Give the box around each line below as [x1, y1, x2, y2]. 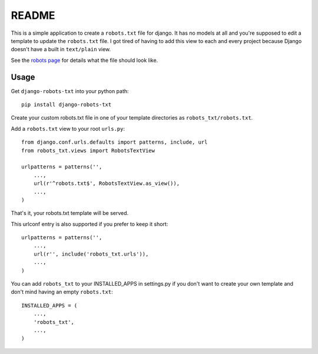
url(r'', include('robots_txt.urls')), [33, 250, 149, 257]
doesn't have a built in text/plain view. [11, 46, 111, 53]
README [11, 9, 55, 22]
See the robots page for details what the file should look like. [11, 57, 158, 64]
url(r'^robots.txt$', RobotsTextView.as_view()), [33, 180, 180, 187]
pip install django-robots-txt [21, 101, 112, 108]
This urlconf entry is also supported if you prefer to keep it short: [11, 220, 168, 227]
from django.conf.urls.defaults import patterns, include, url [21, 139, 208, 145]
